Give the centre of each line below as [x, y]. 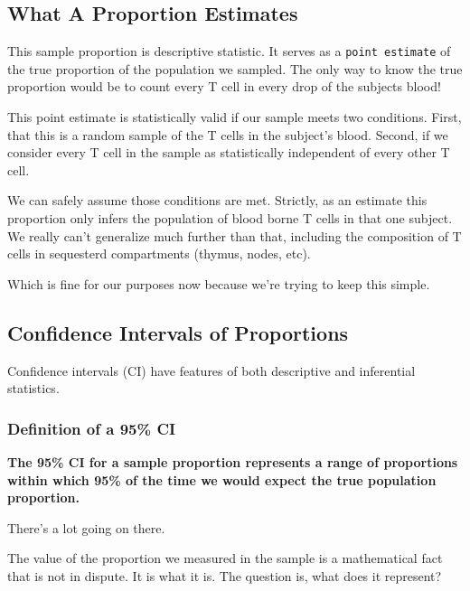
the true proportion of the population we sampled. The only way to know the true [235, 68]
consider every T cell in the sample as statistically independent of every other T [229, 152]
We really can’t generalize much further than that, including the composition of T [235, 235]
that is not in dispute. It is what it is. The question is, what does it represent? [225, 575]
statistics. [33, 388]
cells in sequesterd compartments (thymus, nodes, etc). [159, 253]
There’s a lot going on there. [86, 527]
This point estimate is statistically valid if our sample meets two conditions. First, [235, 117]
